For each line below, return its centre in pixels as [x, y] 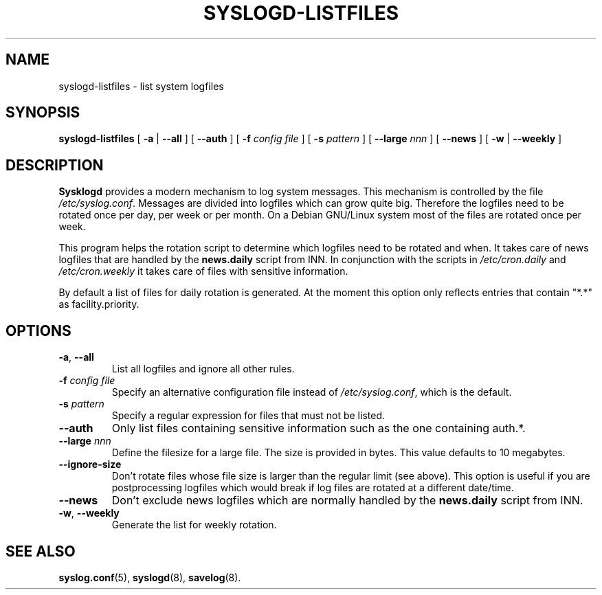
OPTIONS [38, 330]
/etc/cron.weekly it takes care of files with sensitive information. [203, 271]
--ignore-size [90, 464]
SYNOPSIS [43, 113]
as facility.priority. [99, 304]
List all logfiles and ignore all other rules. [203, 369]
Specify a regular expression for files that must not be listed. [248, 416]
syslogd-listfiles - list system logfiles [141, 86]
